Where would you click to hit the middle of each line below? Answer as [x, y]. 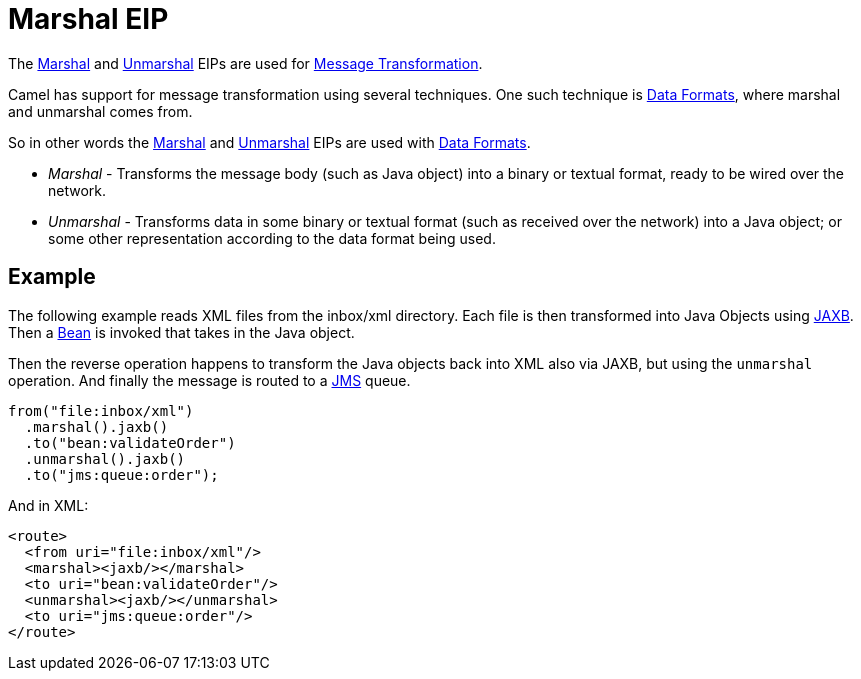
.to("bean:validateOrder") [130, 442]
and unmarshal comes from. [100, 111]
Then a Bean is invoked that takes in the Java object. [181, 332]
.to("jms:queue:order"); [121, 474]
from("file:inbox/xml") [101, 410]
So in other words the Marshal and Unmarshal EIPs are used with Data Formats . [269, 142]
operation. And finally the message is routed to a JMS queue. [209, 380]
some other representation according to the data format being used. [272, 238]
